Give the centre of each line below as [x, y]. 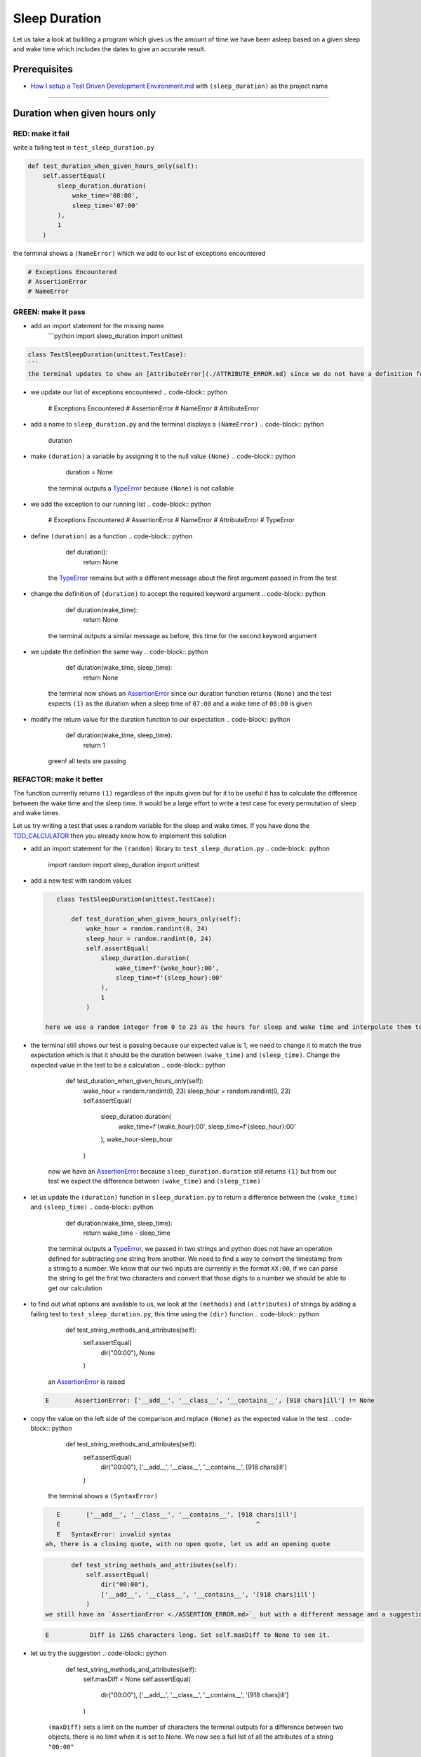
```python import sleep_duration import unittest [115, 336]
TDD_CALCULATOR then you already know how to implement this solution [120, 836]
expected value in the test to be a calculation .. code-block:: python [128, 1065]
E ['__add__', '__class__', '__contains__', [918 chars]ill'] [177, 1514]
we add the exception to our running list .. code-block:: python [121, 504]
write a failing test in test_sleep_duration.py [83, 147]
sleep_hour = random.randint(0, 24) [149, 939]
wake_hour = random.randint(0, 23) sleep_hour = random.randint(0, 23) [187, 1091]
